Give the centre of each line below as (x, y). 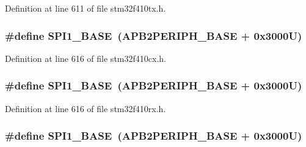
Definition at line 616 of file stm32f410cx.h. (86, 58)
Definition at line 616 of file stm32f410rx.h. (86, 108)
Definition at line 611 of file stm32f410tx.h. (86, 8)
